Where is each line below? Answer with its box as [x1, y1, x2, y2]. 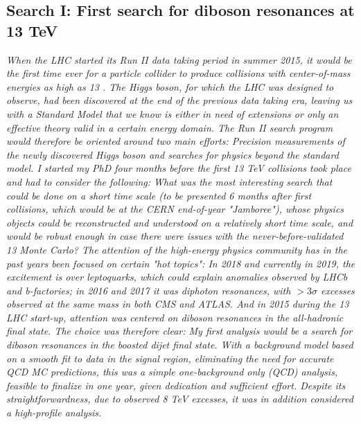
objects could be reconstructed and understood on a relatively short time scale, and [6, 215, 353, 229]
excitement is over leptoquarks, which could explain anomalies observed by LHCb [6, 270, 348, 284]
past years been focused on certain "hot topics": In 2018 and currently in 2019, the [6, 256, 355, 270]
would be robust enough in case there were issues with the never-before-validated [6, 229, 344, 243]
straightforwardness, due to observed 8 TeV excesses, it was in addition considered [6, 391, 353, 406]
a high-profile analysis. [6, 405, 102, 420]
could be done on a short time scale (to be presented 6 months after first [6, 188, 312, 202]
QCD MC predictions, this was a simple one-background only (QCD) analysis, [6, 364, 338, 379]
